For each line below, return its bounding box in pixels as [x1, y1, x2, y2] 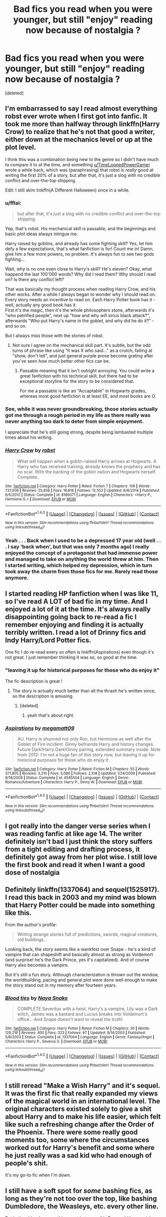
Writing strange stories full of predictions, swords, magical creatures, [17, 932, 158, 938]
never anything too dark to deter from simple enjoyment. [5, 418, 144, 425]
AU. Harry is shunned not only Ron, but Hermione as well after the [17, 736, 152, 742]
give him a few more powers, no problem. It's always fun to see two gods [5, 251, 154, 257]
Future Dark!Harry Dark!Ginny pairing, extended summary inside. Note [17, 746, 161, 752]
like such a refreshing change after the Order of [5, 1120, 154, 1129]
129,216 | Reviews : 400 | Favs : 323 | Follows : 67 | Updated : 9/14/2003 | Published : [5, 1030, 146, 1035]
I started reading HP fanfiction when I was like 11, [5, 589, 159, 598]
